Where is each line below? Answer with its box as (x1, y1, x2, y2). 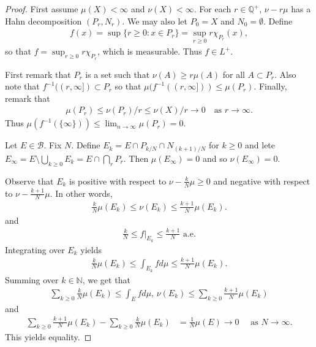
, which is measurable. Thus (97, 45, 202, 58)
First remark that (5, 67, 71, 80)
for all (222, 67, 245, 80)
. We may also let (122, 14, 187, 27)
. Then (123, 151, 149, 164)
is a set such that (85, 67, 150, 80)
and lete (245, 139, 276, 151)
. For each (194, 2, 231, 15)
